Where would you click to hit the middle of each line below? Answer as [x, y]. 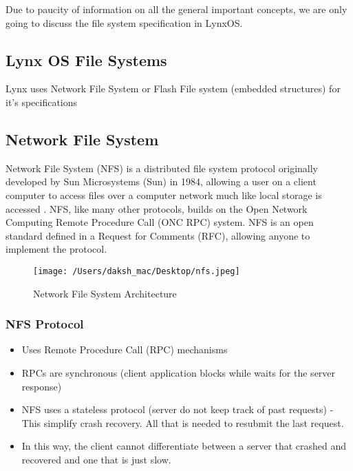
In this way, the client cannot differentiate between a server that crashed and [184, 446]
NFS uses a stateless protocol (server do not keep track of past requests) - [178, 409]
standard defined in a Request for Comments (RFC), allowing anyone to [158, 235]
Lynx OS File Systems [86, 60]
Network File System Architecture [105, 293]
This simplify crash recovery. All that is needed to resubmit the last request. [183, 422]
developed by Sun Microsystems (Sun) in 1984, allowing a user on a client [161, 181]
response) [42, 386]
